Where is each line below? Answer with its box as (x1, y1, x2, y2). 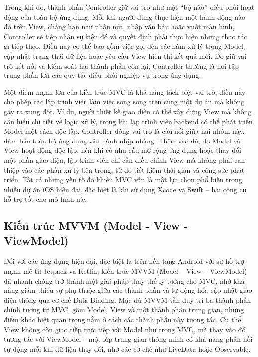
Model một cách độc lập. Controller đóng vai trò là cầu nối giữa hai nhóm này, (4, 126, 245, 136)
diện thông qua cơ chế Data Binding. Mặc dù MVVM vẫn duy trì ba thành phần (4, 294, 251, 305)
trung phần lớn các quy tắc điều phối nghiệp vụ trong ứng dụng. (4, 70, 201, 80)
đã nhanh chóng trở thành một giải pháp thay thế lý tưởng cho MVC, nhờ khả (4, 275, 245, 286)
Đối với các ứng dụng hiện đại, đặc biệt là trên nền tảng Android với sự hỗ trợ (4, 256, 244, 266)
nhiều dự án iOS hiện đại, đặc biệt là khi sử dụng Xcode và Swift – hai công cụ (4, 184, 247, 194)
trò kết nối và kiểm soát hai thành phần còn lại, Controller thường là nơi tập (4, 60, 239, 71)
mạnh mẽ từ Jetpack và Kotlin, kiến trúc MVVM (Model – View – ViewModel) (4, 266, 247, 276)
